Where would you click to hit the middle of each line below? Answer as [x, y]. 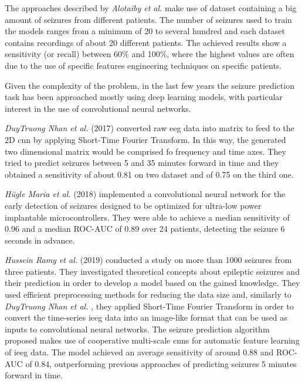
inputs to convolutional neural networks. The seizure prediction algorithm [137, 329]
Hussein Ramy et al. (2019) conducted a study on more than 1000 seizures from [148, 260]
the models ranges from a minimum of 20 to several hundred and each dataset [145, 31]
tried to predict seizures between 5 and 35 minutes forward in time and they [142, 163]
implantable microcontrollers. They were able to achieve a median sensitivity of [147, 217]
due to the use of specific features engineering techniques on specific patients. [143, 65]
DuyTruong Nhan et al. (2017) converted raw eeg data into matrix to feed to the [150, 128]
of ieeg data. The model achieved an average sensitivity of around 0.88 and [139, 352]
